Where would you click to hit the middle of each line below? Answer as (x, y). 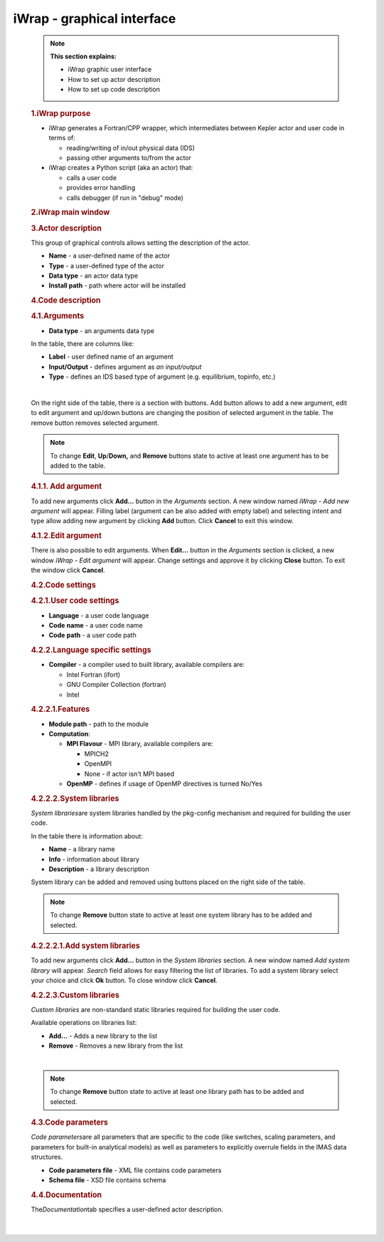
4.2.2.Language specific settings (91, 650)
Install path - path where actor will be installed (117, 285)
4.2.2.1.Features (60, 710)
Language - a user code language (99, 615)
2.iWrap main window (70, 212)
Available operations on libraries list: (84, 1023)
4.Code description (66, 300)
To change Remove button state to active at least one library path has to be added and (177, 1092)
